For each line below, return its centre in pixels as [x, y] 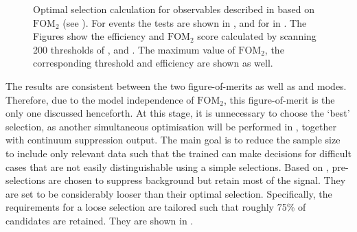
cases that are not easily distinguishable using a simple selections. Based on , [167, 166]
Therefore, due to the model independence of [100, 99]
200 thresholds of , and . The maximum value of [134, 49]
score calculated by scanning [257, 36]
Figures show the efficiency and [99, 36]
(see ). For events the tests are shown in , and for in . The [185, 22]
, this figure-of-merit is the [279, 99]
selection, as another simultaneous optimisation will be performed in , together [171, 126]
